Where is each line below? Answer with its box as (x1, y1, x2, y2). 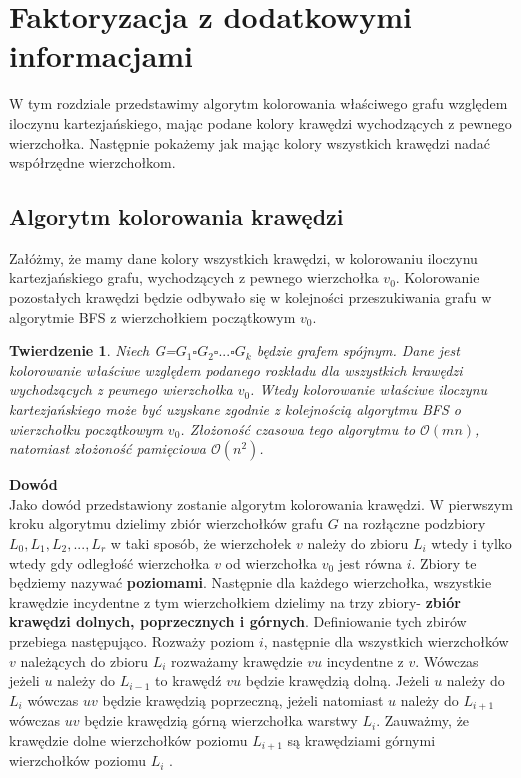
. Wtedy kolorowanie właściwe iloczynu (250, 379, 488, 400)
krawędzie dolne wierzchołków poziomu (9, 729, 248, 750)
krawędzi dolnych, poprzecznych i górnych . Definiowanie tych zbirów (9, 611, 467, 632)
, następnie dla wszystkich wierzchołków (263, 630, 509, 651)
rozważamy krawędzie (171, 650, 303, 671)
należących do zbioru (20, 650, 149, 671)
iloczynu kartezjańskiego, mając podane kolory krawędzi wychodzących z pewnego (9, 112, 512, 133)
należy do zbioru (307, 533, 409, 554)
